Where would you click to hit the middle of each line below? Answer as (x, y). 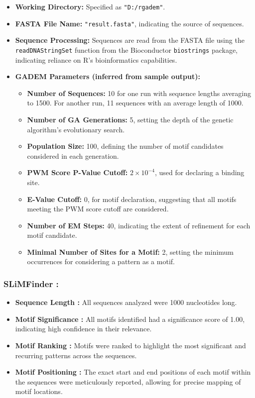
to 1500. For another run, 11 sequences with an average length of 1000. (135, 103)
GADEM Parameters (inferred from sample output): (108, 76)
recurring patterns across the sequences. (76, 355)
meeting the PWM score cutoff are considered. (98, 209)
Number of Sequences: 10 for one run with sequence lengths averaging (139, 93)
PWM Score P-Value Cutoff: (77, 172)
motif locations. (39, 391)
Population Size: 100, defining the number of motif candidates (125, 146)
